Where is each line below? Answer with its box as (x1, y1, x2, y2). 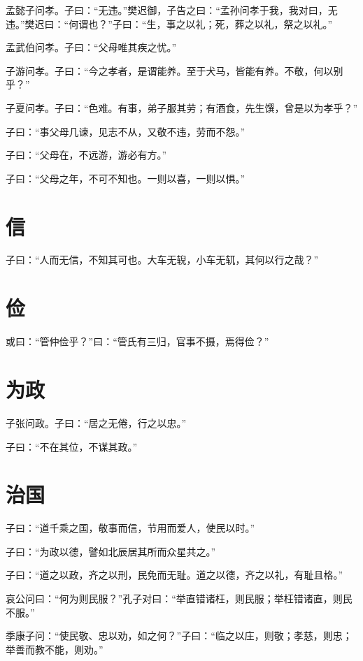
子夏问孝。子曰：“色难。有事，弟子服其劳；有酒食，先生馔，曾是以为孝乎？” (6, 100, 358, 115)
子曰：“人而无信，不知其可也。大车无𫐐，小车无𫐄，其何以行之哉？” (6, 252, 319, 267)
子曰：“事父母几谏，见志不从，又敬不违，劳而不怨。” (6, 124, 245, 138)
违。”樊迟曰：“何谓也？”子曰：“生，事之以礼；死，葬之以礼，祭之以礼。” (6, 16, 333, 31)
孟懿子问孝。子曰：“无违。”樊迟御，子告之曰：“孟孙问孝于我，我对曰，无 (6, 3, 338, 17)
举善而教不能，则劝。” (6, 641, 104, 656)
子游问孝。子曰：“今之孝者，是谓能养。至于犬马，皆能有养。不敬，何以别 (6, 63, 343, 78)
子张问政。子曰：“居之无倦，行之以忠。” (6, 415, 187, 430)
